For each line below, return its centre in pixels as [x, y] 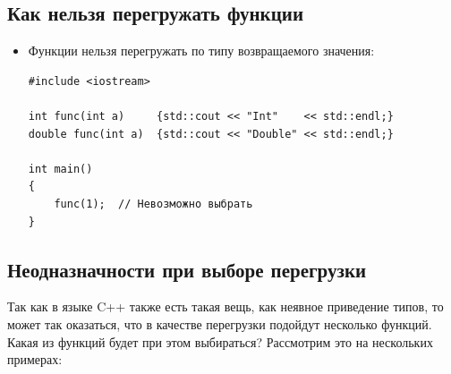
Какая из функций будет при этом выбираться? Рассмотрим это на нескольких [220, 341]
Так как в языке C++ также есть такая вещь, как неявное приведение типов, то [225, 306]
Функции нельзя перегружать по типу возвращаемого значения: [201, 51]
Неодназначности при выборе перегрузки [187, 269]
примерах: [35, 359]
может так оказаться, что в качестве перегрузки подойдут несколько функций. [220, 323]
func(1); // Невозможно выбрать [153, 204]
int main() [60, 169]
